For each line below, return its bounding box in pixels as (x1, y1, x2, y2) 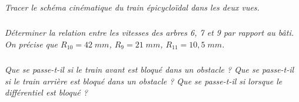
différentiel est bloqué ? (5, 86, 88, 98)
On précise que (5, 38, 58, 50)
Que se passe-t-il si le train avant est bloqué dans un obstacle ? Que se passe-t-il (5, 63, 294, 75)
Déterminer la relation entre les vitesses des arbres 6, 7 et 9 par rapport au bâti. (5, 26, 294, 39)
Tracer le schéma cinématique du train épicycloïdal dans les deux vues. (5, 1, 260, 13)
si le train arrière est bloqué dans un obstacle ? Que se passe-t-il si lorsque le (5, 74, 283, 87)
